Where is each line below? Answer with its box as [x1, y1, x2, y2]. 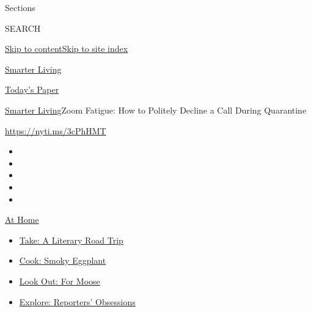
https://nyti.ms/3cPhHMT [5, 124, 106, 137]
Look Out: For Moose [19, 274, 100, 287]
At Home [5, 213, 39, 226]
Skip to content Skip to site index [5, 42, 128, 55]
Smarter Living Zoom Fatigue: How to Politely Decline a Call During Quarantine [5, 103, 307, 116]
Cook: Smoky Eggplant [19, 254, 106, 267]
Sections [5, 1, 35, 13]
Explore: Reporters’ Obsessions [19, 295, 136, 308]
